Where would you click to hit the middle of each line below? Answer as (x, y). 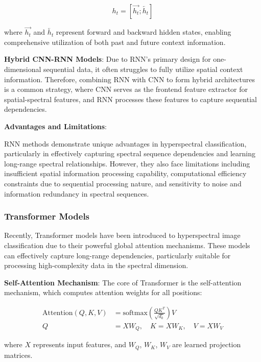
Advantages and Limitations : (55, 126)
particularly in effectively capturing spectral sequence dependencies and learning (130, 153)
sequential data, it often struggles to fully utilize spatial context (143, 69)
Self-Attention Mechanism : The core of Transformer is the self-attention (123, 282)
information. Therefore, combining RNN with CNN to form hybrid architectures (129, 79)
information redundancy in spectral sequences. (77, 193)
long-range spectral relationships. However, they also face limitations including (127, 163)
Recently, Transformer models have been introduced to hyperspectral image (122, 235)
